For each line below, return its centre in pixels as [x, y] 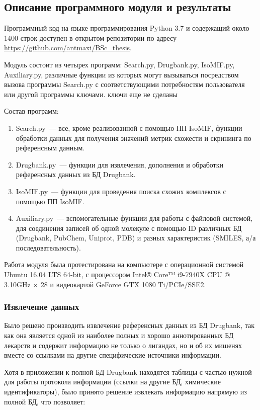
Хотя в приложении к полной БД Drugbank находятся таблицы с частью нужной [128, 372]
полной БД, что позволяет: [45, 401]
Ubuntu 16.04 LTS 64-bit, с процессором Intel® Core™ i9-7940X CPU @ [117, 274]
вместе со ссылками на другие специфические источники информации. [113, 355]
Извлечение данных [42, 307]
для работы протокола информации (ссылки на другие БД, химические [112, 382]
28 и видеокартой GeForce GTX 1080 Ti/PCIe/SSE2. [123, 284]
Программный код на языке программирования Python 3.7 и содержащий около [127, 28]
